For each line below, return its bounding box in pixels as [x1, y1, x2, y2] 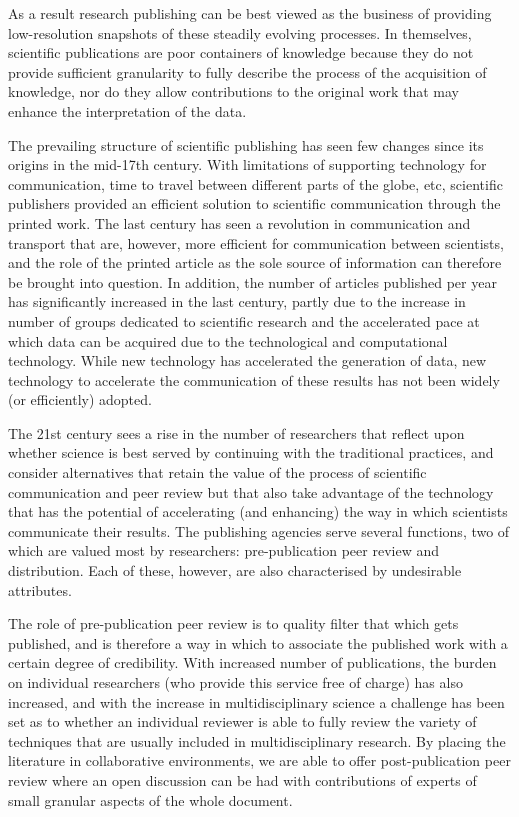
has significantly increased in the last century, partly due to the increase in [8, 291, 466, 312]
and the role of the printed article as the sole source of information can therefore [8, 252, 502, 273]
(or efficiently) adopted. [8, 389, 152, 410]
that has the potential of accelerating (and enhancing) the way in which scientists [8, 501, 508, 522]
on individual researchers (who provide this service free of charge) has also [8, 672, 463, 692]
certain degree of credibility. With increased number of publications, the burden [8, 652, 497, 673]
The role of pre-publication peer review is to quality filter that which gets [8, 613, 459, 634]
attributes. [8, 579, 72, 600]
